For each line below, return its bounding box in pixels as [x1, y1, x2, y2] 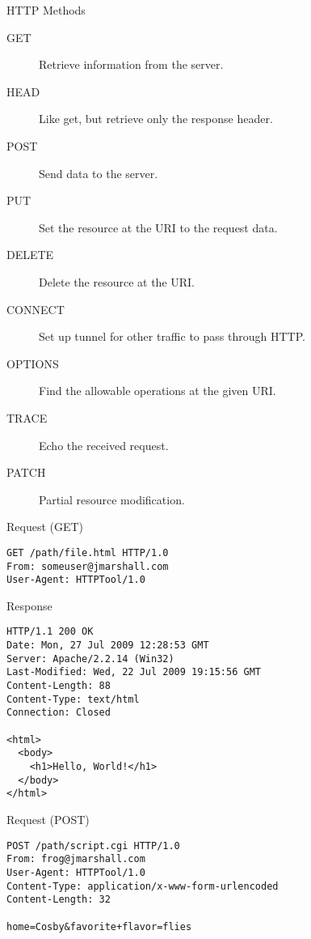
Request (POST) [6, 810, 90, 827]
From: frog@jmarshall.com [6, 853, 145, 865]
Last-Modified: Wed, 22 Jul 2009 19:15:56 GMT [6, 666, 261, 678]
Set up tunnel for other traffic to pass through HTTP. [39, 328, 305, 345]
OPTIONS [6, 355, 59, 372]
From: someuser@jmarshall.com [6, 560, 169, 572]
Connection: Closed [6, 707, 111, 719]
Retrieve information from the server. [39, 56, 224, 73]
